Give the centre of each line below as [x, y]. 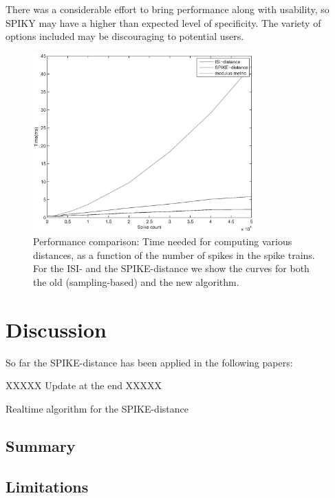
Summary [41, 445]
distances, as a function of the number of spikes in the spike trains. [174, 255]
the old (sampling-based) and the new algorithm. [136, 281]
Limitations [47, 486]
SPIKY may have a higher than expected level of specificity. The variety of [163, 22]
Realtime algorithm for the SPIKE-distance [97, 408]
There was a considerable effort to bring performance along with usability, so [167, 9]
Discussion [56, 329]
